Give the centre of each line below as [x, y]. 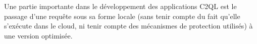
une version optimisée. [38, 35]
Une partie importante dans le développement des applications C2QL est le [120, 6]
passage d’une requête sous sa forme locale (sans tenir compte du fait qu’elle [122, 16]
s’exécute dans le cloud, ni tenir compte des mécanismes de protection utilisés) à [128, 26]
